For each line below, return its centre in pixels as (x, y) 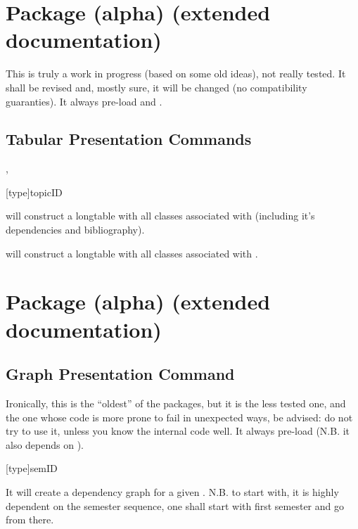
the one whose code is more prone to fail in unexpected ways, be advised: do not (179, 417)
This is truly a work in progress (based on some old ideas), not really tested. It (176, 74)
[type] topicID (34, 192)
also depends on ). (45, 444)
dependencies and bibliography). (75, 230)
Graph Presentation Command (120, 374)
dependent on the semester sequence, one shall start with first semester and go (175, 505)
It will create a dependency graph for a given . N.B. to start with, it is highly (172, 492)
